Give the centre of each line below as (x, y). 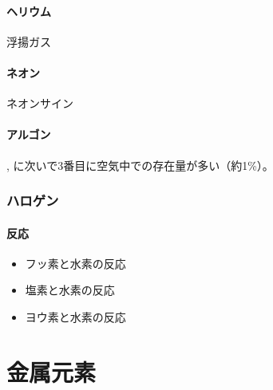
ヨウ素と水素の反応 (75, 317)
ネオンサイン (40, 103)
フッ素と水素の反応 (75, 263)
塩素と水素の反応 (70, 290)
